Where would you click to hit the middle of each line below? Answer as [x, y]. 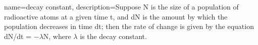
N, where [57, 36]
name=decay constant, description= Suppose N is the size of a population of [121, 6]
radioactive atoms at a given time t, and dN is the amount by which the [116, 16]
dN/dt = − [22, 36]
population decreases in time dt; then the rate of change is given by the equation [129, 26]
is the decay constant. [113, 36]
